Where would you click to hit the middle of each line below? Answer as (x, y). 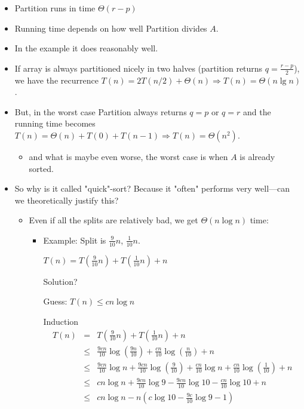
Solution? (60, 281)
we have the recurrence (56, 80)
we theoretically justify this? (67, 200)
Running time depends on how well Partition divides (111, 28)
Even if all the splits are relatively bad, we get (113, 220)
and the (257, 111)
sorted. (41, 168)
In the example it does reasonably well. (86, 48)
